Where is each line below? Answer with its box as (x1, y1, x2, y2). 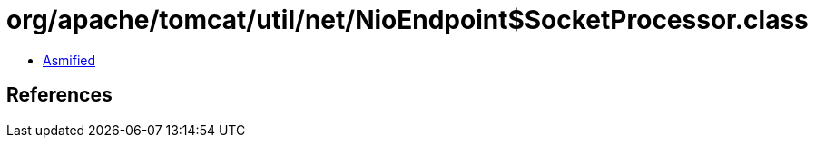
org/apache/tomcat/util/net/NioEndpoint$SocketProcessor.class (6, 5, 809, 35)
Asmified (43, 52, 96, 68)
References (6, 83, 113, 107)
